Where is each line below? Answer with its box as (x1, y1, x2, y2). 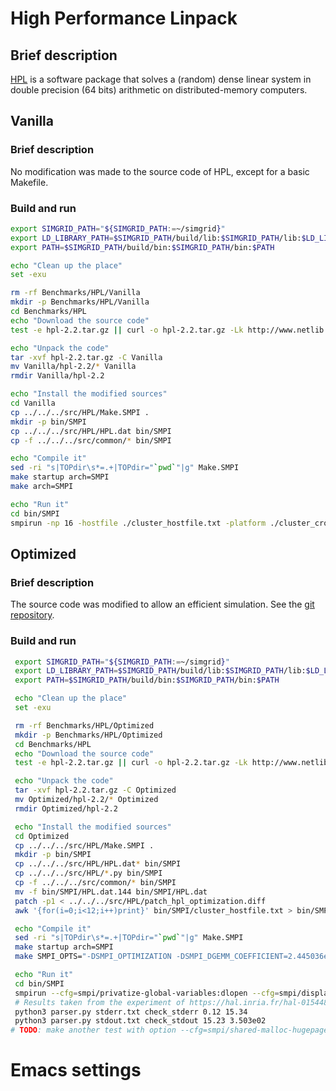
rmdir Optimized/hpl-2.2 (14, 803, 118, 814)
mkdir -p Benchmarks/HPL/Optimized (14, 730, 163, 740)
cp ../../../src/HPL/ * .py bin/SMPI (14, 868, 163, 879)
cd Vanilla (10, 398, 56, 409)
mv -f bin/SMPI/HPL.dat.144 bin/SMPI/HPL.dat (14, 887, 208, 897)
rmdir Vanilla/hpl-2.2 (10, 371, 105, 381)
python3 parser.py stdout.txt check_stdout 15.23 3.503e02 (14, 1016, 267, 1026)
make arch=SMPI (10, 482, 74, 492)
